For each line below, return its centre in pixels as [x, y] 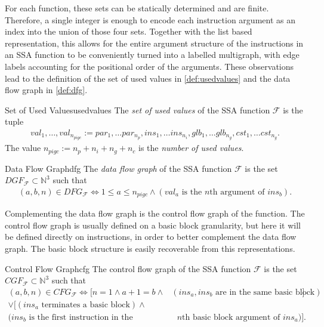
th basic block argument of [231, 317]
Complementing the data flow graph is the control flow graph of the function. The [155, 213]
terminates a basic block [86, 305]
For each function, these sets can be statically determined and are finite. [137, 8]
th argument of [237, 192]
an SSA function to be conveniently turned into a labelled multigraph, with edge [152, 55]
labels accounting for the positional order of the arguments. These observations [149, 66]
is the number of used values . [191, 148]
